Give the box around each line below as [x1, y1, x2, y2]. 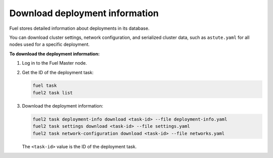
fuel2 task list [32, 90, 73, 95]
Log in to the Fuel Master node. [22, 60, 87, 66]
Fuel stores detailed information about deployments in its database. [9, 25, 150, 31]
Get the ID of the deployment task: [22, 69, 94, 75]
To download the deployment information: [9, 50, 100, 57]
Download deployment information [9, 8, 159, 19]
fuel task [32, 83, 57, 88]
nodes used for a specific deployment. [9, 41, 90, 47]
